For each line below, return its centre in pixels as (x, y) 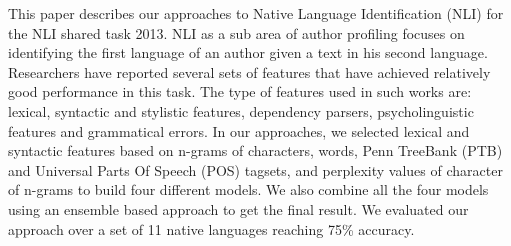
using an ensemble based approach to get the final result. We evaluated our (238, 208)
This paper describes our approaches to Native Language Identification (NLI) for (256, 13)
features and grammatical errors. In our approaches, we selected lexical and (239, 130)
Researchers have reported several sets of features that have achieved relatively (249, 71)
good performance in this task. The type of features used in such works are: (240, 91)
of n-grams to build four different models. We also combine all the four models (248, 189)
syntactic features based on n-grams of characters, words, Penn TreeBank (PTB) (255, 150)
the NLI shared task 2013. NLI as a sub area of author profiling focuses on (236, 32)
